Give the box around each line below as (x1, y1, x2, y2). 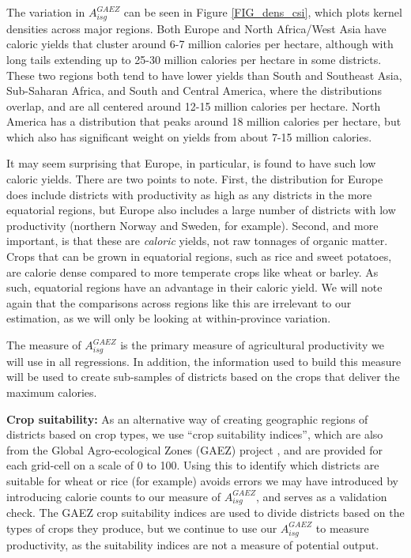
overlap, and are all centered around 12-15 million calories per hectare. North (6, 97, 381, 114)
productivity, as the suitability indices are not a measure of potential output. (6, 536, 379, 552)
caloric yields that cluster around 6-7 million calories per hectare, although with (6, 36, 394, 52)
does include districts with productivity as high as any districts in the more (6, 186, 372, 202)
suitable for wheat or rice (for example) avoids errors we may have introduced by (6, 472, 398, 488)
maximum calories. (6, 383, 97, 400)
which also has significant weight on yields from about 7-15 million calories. (6, 128, 372, 145)
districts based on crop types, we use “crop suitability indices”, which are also (6, 426, 383, 443)
